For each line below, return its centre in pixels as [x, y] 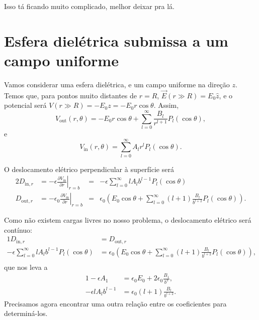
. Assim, [166, 105]
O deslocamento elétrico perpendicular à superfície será [89, 169]
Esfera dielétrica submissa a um [116, 40]
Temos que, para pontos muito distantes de [70, 95]
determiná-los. [26, 313]
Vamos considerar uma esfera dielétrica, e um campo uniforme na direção [117, 84]
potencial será [25, 105]
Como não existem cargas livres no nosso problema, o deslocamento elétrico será [128, 220]
